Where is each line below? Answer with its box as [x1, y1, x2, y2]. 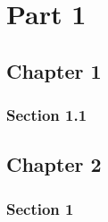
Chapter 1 [6, 56, 102, 84]
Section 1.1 [6, 104, 87, 126]
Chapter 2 [6, 150, 102, 178]
